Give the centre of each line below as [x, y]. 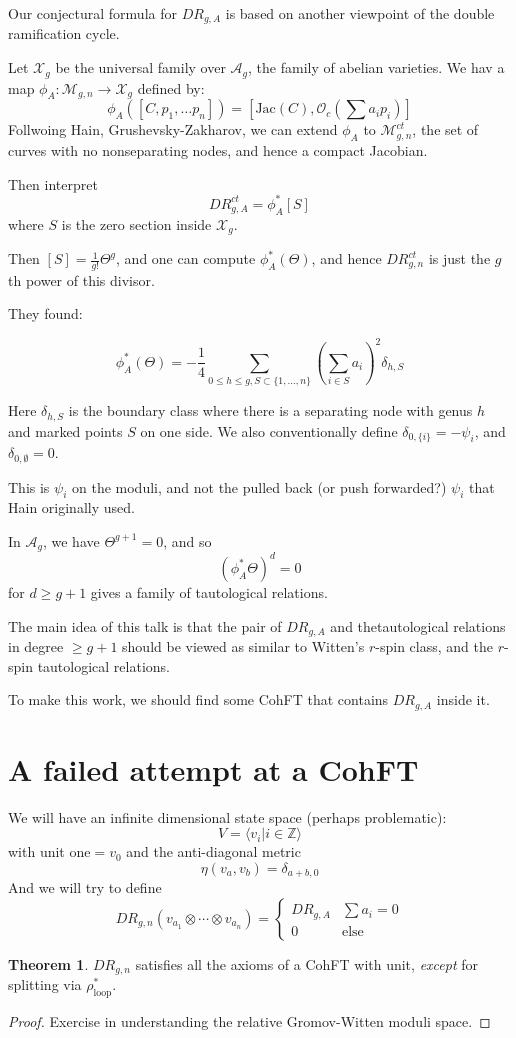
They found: [45, 313]
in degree [36, 645]
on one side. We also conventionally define [269, 430]
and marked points [65, 430]
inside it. [463, 699]
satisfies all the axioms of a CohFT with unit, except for [306, 963]
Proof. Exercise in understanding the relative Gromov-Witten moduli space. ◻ [249, 1021]
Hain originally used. [71, 507]
